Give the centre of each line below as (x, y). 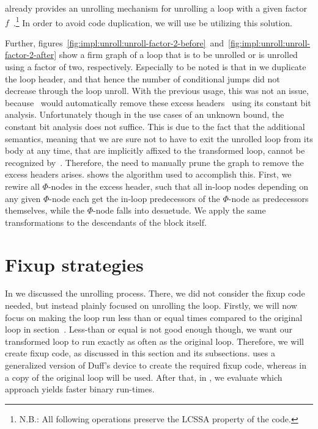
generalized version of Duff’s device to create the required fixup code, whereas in (156, 365)
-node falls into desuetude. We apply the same (179, 210)
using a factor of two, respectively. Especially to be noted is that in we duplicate (156, 67)
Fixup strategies (74, 264)
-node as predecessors (268, 198)
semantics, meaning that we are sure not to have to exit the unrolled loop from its (159, 138)
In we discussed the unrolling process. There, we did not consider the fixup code (155, 293)
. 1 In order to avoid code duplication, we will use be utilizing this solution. (153, 21)
